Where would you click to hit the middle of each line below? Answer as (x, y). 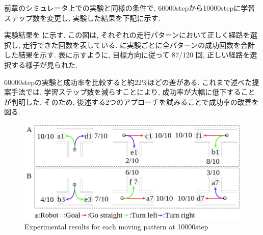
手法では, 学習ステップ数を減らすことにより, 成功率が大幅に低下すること (133, 92)
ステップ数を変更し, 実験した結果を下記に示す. (82, 18)
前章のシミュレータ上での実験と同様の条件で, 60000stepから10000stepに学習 (130, 8)
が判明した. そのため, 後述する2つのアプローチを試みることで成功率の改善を (131, 101)
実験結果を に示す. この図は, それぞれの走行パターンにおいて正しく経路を (127, 35)
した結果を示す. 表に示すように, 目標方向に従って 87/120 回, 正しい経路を (127, 55)
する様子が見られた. (44, 64)
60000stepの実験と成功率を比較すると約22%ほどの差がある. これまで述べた (128, 82)
